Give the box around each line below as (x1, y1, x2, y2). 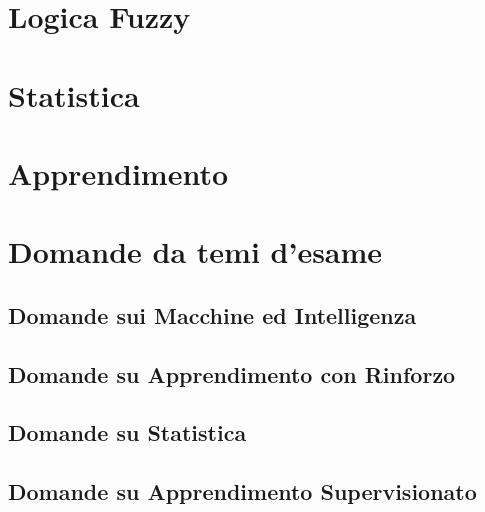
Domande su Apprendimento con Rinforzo (8, 358, 456, 389)
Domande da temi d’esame (8, 231, 383, 272)
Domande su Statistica (8, 417, 247, 448)
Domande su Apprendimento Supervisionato (8, 476, 477, 507)
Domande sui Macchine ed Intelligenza (8, 299, 417, 330)
